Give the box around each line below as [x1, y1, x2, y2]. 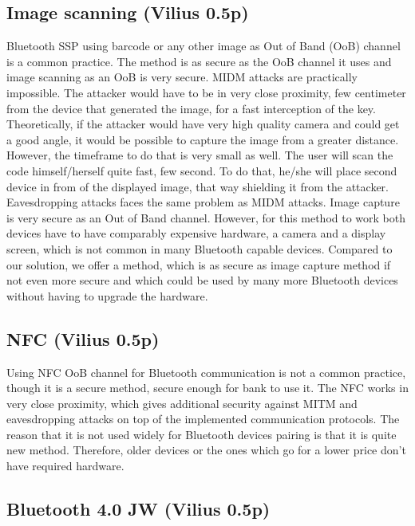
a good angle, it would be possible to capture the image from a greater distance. [6, 131, 399, 147]
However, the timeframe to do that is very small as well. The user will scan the [6, 147, 393, 163]
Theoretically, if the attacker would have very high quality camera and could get [6, 116, 400, 132]
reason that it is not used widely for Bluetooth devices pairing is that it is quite [6, 426, 397, 442]
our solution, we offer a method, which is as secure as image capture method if [6, 256, 391, 273]
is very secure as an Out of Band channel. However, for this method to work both [6, 209, 406, 226]
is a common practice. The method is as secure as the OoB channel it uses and [6, 53, 392, 69]
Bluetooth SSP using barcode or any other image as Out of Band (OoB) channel [6, 37, 401, 54]
